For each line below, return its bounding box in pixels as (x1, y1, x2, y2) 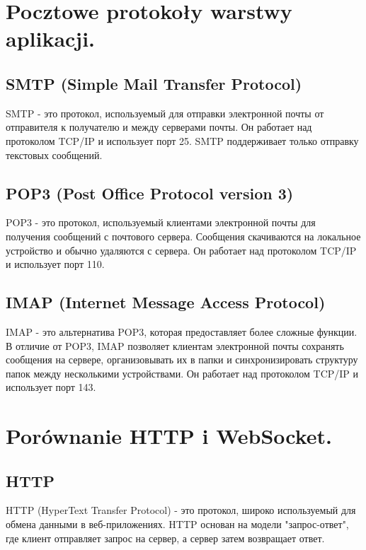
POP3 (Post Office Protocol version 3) (6, 182, 294, 204)
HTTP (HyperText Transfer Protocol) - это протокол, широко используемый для (6, 503, 356, 517)
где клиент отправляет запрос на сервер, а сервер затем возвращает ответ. (6, 530, 325, 545)
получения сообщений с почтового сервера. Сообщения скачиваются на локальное (6, 228, 361, 243)
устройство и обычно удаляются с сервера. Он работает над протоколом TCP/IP (6, 242, 357, 257)
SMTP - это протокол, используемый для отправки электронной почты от (6, 105, 324, 120)
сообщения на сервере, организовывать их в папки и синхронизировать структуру (6, 352, 358, 367)
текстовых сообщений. (6, 147, 103, 162)
